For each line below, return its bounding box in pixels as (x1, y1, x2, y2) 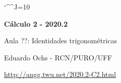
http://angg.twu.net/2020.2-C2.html (4, 69, 116, 79)
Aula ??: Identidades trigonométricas (4, 35, 117, 46)
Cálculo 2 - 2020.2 (4, 18, 68, 29)
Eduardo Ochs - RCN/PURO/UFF (4, 52, 112, 62)
